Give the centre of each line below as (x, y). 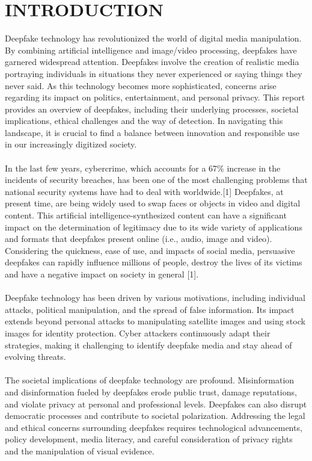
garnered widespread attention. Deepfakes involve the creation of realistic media (152, 62)
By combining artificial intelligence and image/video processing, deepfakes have (151, 50)
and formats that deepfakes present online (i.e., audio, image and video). (139, 239)
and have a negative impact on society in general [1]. (102, 274)
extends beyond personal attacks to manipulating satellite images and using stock (155, 321)
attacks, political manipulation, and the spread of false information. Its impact (150, 309)
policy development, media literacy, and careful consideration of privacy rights (149, 439)
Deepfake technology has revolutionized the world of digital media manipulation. (153, 38)
